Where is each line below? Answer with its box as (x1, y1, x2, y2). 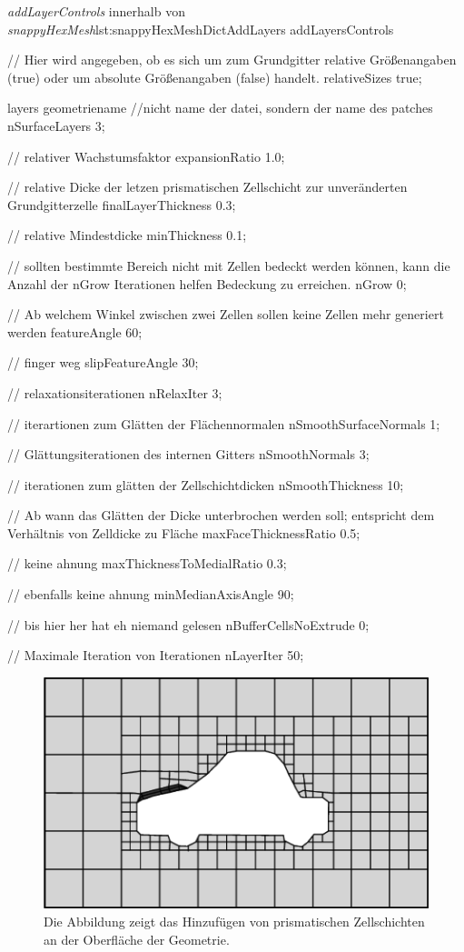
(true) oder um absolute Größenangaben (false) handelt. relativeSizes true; (7, 67, 422, 86)
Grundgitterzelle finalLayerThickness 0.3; (7, 195, 236, 214)
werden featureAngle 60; (7, 322, 143, 341)
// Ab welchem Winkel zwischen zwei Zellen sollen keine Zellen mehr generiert (7, 305, 444, 324)
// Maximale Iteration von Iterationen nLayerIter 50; (7, 646, 304, 665)
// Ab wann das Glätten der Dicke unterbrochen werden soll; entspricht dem (7, 506, 435, 525)
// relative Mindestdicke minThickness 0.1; (7, 225, 247, 245)
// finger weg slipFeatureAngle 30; (7, 353, 199, 372)
